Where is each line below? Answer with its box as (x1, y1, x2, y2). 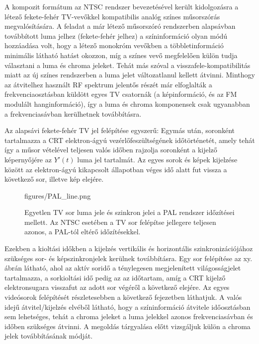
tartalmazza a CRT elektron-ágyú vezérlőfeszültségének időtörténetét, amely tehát (4, 135, 255, 145)
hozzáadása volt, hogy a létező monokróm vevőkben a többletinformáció (4, 40, 224, 51)
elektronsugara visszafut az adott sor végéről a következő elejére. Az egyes (4, 282, 230, 292)
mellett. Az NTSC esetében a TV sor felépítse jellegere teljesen (24, 216, 216, 227)
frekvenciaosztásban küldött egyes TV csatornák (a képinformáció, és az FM (4, 89, 237, 99)
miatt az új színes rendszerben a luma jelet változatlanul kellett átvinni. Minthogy (4, 69, 255, 80)
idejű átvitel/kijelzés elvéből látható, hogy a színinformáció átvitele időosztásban (4, 301, 251, 312)
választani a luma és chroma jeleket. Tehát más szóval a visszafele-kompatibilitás (4, 60, 251, 70)
